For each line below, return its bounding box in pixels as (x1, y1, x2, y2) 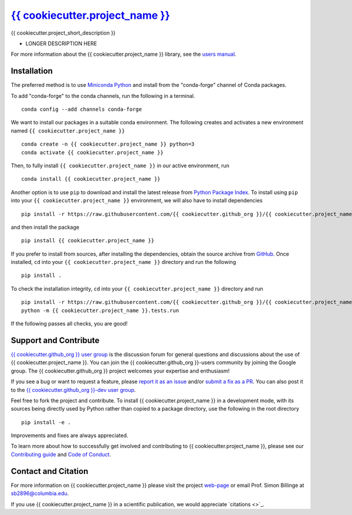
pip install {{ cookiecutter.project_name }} (21, 238, 155, 244)
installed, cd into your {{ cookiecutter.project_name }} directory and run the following (11, 259, 236, 266)
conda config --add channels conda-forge (21, 106, 142, 113)
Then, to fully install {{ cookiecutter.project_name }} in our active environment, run (11, 162, 230, 169)
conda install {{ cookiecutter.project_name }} (21, 176, 161, 182)
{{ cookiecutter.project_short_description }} (11, 29, 116, 36)
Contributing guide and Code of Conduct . (11, 450, 111, 458)
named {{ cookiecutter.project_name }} (11, 127, 126, 134)
